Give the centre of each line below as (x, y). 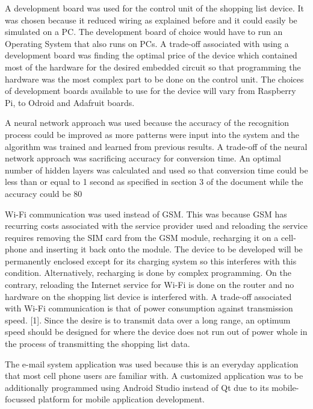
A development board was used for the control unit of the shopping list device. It (155, 8)
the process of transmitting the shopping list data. (98, 344)
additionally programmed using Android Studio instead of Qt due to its (137, 387)
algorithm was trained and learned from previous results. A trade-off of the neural (156, 146)
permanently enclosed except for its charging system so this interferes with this (151, 261)
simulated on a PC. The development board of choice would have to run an (144, 32)
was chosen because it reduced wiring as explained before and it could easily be (151, 20)
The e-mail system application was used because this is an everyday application (152, 364)
